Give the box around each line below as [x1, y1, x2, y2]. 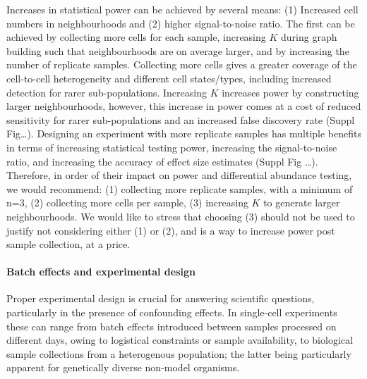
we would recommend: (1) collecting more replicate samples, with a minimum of [6, 181, 353, 196]
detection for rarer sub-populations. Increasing [6, 85, 207, 99]
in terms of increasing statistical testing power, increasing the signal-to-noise [6, 139, 337, 154]
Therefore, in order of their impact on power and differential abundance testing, [6, 168, 352, 182]
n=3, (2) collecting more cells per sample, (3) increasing [6, 195, 248, 210]
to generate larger [263, 195, 340, 210]
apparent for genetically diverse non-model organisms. [6, 360, 240, 375]
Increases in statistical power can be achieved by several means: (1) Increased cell [6, 2, 359, 16]
